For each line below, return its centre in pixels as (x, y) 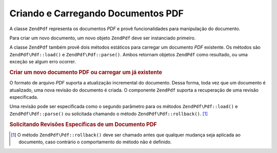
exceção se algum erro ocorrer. (43, 62)
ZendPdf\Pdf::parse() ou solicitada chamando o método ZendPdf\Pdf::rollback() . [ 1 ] (108, 114)
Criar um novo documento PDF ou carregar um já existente (86, 72)
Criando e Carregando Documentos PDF (97, 13)
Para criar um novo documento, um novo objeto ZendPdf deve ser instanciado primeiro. (103, 38)
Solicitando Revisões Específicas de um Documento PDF (83, 124)
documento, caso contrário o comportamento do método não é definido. (95, 142)
